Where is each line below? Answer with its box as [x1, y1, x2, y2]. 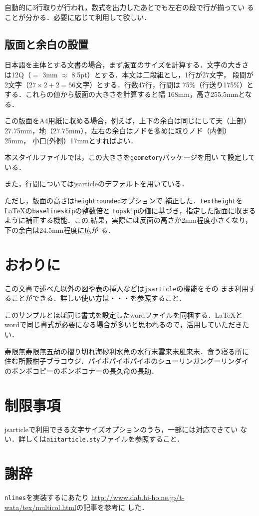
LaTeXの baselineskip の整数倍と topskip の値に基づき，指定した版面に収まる [4, 205, 256, 215]
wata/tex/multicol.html [4, 502, 76, 512]
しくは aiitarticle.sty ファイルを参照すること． [25, 434, 184, 444]
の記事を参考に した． [76, 502, 149, 512]
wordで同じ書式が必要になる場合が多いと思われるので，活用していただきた [4, 319, 250, 330]
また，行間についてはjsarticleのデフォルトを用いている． [4, 178, 189, 189]
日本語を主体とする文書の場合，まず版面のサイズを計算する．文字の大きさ [4, 59, 249, 70]
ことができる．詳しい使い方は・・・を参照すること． [11, 293, 186, 303]
